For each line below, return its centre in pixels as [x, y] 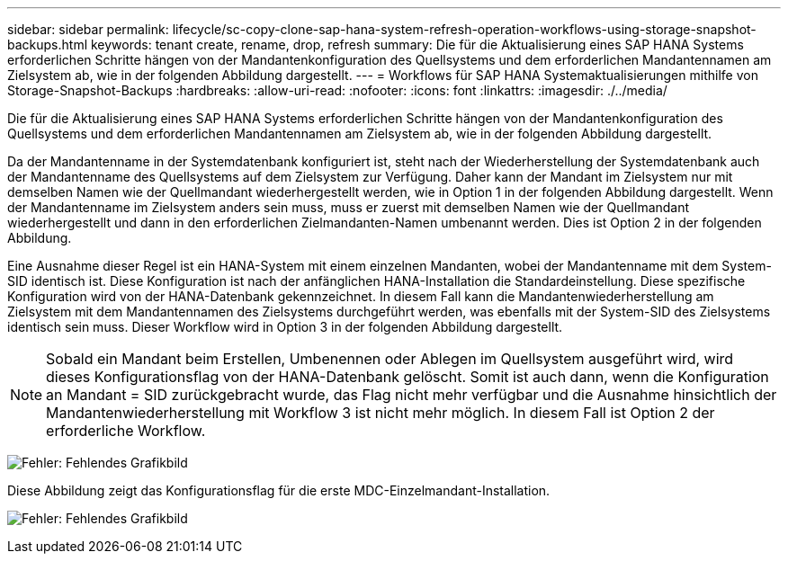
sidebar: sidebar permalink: [88, 29]
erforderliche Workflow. [126, 431]
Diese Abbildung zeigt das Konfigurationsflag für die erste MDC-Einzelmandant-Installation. [279, 490]
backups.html [48, 45]
